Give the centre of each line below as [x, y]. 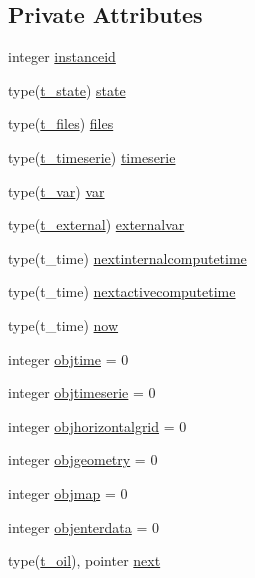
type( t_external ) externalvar [96, 224]
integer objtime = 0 [68, 358]
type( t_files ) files [61, 123]
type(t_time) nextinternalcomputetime [127, 257]
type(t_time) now [63, 324]
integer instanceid [62, 56]
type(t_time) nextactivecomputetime [122, 291]
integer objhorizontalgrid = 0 [97, 425]
